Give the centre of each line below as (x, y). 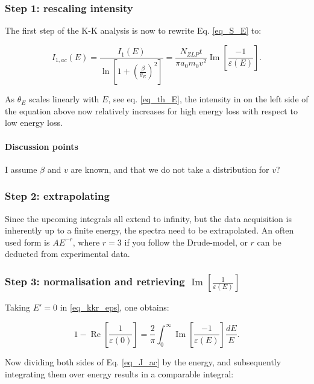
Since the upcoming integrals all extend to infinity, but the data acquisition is (148, 218)
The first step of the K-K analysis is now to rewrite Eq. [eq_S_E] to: (133, 30)
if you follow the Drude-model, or (186, 242)
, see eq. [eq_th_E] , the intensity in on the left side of (208, 99)
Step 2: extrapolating (57, 196)
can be (269, 242)
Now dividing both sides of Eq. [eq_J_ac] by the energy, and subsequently (143, 361)
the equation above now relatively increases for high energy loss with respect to (151, 110)
